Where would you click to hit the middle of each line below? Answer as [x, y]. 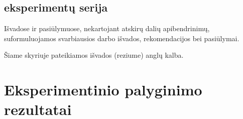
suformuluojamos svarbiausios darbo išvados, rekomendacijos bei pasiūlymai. [122, 38]
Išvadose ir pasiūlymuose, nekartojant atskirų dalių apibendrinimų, [107, 28]
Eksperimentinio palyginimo [103, 90]
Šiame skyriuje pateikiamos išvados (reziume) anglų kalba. [94, 55]
